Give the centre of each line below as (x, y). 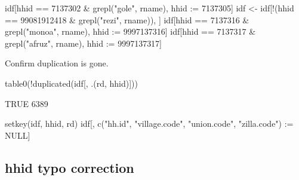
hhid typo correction (70, 167)
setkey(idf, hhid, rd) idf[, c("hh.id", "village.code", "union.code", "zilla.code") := (149, 123)
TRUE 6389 (27, 103)
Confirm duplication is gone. (57, 63)
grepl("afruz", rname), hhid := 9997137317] (84, 43)
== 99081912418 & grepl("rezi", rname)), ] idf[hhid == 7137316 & (127, 19)
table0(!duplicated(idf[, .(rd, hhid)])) (71, 83)
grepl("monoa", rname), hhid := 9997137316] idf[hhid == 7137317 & (130, 31)
